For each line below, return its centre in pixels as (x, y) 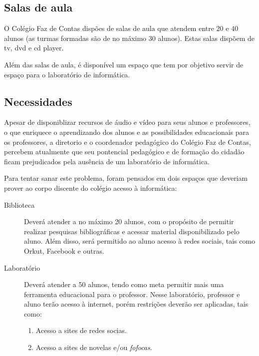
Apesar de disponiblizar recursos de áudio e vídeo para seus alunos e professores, (127, 122)
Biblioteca (19, 204)
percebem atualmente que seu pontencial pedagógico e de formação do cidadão (124, 152)
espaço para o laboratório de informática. (67, 74)
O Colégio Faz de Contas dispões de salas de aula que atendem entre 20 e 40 (121, 28)
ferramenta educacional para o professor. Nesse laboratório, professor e (132, 294)
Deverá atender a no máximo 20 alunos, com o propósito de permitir (129, 221)
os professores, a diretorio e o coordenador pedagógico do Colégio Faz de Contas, (128, 142)
